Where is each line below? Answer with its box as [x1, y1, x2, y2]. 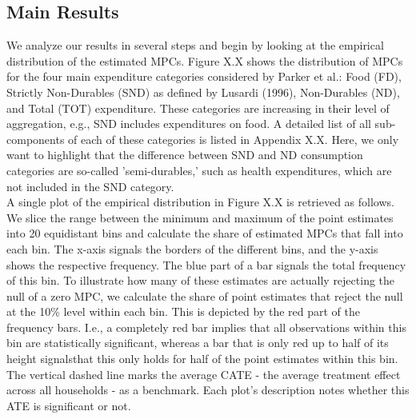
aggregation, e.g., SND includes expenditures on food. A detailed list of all [6, 115, 371, 132]
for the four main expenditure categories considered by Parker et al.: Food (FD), [6, 68, 402, 85]
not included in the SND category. [6, 178, 174, 194]
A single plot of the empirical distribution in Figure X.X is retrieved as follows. [6, 194, 394, 210]
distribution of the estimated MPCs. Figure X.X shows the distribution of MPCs [6, 52, 403, 69]
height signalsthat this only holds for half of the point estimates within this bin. [6, 350, 398, 367]
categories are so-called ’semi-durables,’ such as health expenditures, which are [6, 162, 392, 178]
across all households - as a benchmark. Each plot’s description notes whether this [6, 381, 410, 398]
